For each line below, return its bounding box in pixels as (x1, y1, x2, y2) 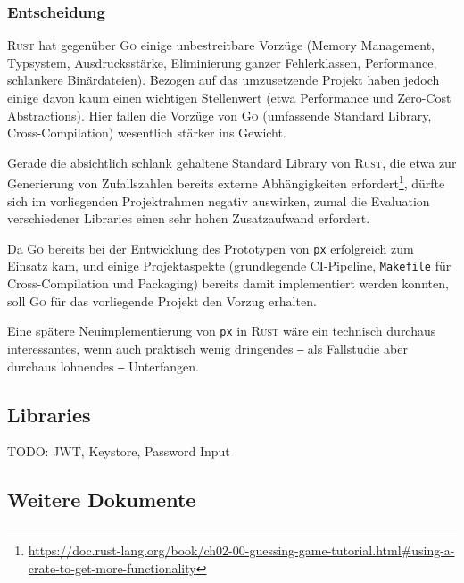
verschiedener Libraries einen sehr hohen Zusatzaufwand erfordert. (7, 209, 370, 228)
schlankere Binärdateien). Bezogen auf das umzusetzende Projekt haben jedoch (7, 71, 440, 89)
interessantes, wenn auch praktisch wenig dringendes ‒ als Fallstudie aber (7, 338, 408, 357)
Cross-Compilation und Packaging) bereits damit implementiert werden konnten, (7, 274, 449, 293)
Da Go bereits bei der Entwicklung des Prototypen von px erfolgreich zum (7, 238, 414, 257)
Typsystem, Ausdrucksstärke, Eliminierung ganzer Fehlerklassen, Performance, (7, 53, 437, 71)
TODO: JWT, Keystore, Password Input (7, 442, 230, 461)
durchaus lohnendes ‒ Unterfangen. (7, 356, 199, 375)
